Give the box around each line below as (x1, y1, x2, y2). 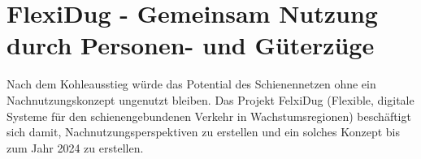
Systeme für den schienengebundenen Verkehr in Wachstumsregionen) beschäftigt (7, 107, 411, 124)
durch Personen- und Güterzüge (7, 28, 375, 62)
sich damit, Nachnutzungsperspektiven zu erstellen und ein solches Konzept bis (7, 123, 400, 140)
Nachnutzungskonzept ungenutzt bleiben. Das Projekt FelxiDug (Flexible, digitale (7, 91, 414, 108)
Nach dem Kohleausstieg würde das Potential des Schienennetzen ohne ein (7, 75, 376, 92)
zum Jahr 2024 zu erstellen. (7, 139, 144, 156)
